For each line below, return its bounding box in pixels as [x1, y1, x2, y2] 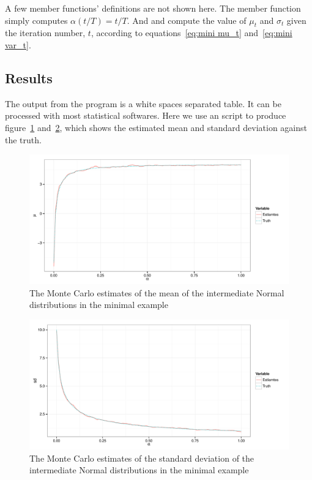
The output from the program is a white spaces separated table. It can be [5, 97, 281, 110]
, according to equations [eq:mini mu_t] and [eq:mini [91, 26, 292, 39]
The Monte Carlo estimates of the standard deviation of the [29, 451, 254, 464]
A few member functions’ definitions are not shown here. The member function [5, 2, 301, 14]
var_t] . [5, 38, 31, 51]
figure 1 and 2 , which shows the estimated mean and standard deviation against [5, 121, 307, 133]
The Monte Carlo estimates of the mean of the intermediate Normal [29, 286, 284, 299]
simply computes [5, 13, 68, 26]
